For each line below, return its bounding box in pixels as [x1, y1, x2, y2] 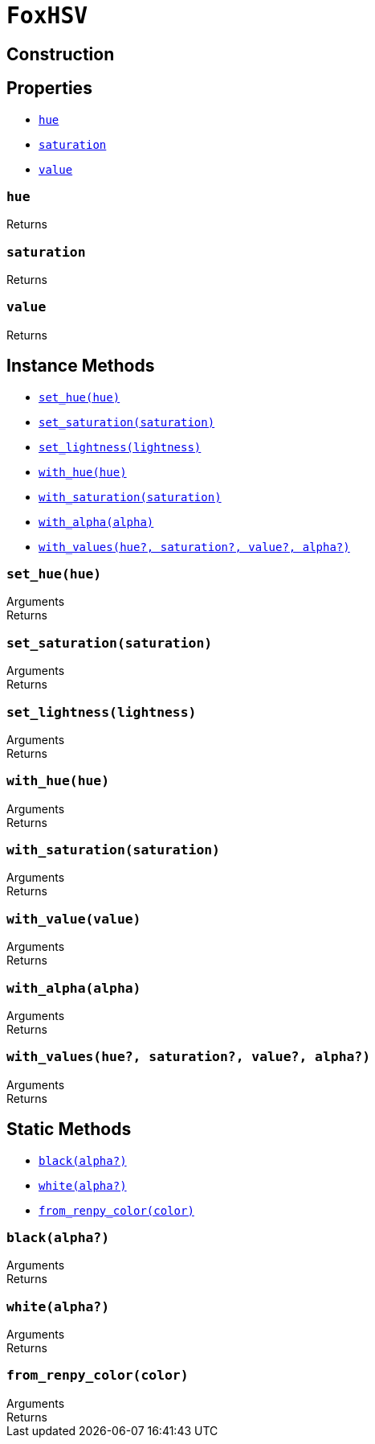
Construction [6, 43, 115, 64]
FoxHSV [6, 2, 88, 29]
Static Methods [6, 1119, 132, 1140]
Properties [6, 78, 92, 99]
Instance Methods [6, 356, 155, 376]
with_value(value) [6, 911, 141, 927]
